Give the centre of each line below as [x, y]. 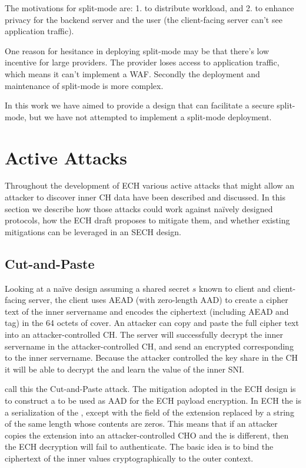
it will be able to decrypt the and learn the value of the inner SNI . [124, 369]
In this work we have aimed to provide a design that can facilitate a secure [139, 105]
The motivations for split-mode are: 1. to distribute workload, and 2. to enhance [149, 8]
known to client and [235, 288]
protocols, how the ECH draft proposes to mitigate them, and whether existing [147, 220]
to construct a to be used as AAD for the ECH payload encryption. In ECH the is [153, 400]
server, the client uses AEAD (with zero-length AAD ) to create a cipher [158, 300]
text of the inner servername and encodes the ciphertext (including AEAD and [147, 311]
